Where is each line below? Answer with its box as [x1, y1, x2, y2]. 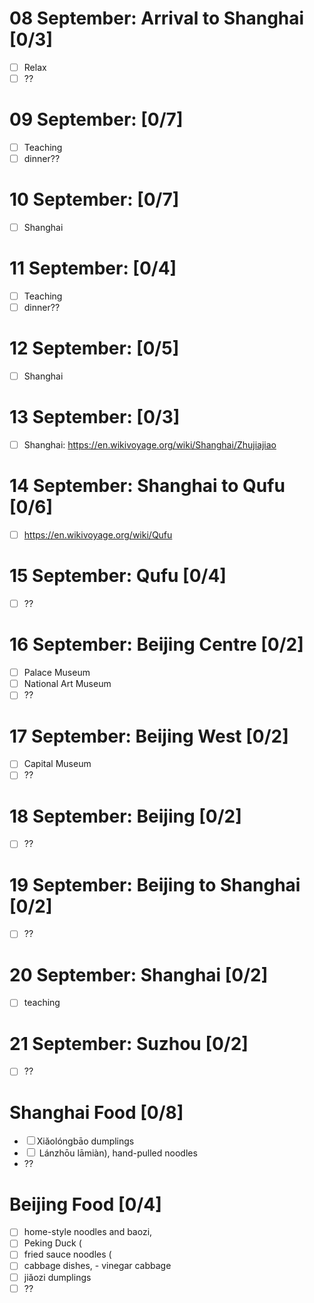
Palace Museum [23, 667, 91, 679]
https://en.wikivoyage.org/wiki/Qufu [23, 529, 173, 541]
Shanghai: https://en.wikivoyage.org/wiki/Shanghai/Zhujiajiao [23, 439, 277, 451]
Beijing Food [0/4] [9, 1193, 162, 1216]
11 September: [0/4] [9, 257, 177, 280]
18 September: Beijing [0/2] [9, 805, 242, 827]
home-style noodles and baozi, [23, 1226, 153, 1238]
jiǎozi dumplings [23, 1271, 92, 1283]
